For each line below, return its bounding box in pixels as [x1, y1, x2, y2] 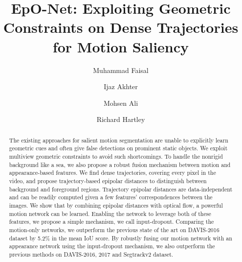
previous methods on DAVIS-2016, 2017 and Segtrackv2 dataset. [9, 250, 174, 258]
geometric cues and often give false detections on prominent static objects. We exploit [9, 144, 228, 152]
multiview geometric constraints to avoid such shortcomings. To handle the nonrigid [9, 152, 223, 160]
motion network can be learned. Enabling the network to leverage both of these [9, 209, 211, 217]
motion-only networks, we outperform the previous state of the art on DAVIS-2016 [9, 225, 220, 234]
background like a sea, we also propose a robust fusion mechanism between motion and [9, 160, 231, 168]
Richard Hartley [96, 114, 145, 124]
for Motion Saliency [52, 36, 189, 56]
